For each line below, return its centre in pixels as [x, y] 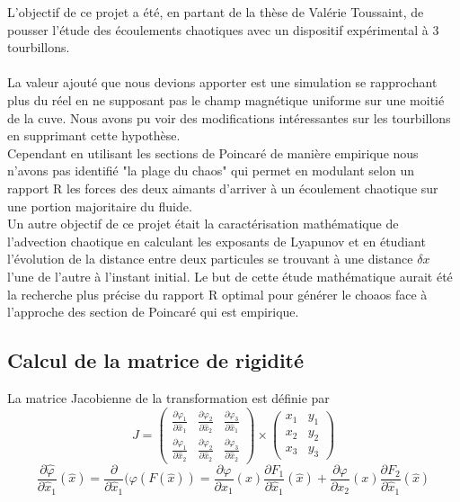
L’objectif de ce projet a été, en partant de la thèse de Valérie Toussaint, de [216, 12]
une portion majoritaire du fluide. [100, 206]
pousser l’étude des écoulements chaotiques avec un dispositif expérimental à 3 [223, 29]
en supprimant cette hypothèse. [94, 135]
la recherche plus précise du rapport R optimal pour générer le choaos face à [217, 294]
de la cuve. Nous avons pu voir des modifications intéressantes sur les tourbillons [229, 117]
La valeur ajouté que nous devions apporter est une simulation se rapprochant [222, 82]
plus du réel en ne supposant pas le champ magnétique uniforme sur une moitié [226, 99]
